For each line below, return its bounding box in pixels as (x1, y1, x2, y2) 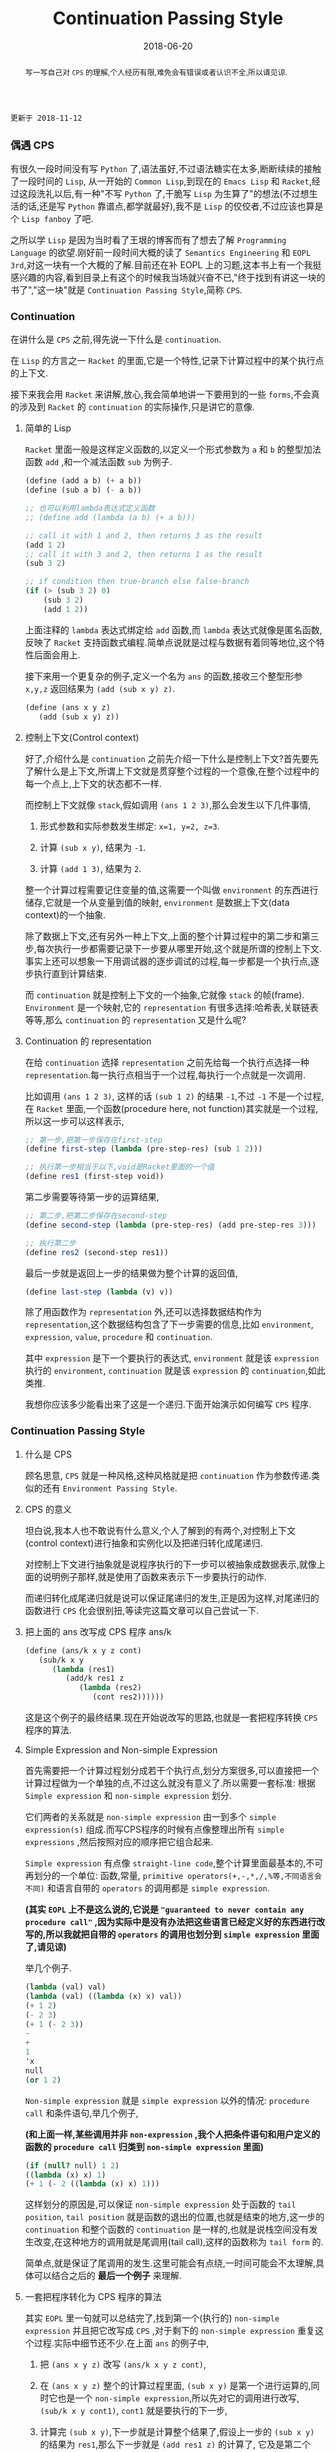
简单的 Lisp (24, 422, 72, 434)
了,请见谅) (24, 1941, 67, 1952)
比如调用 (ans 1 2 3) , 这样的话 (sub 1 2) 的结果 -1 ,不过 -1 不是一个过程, (24, 1090, 325, 1102)
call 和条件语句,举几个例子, (24, 2107, 139, 2119)
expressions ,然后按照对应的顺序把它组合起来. (24, 1836, 214, 1847)
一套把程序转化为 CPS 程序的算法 (24, 2291, 162, 2303)
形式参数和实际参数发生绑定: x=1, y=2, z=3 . (39, 820, 220, 832)
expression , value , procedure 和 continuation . (24, 1331, 213, 1343)
